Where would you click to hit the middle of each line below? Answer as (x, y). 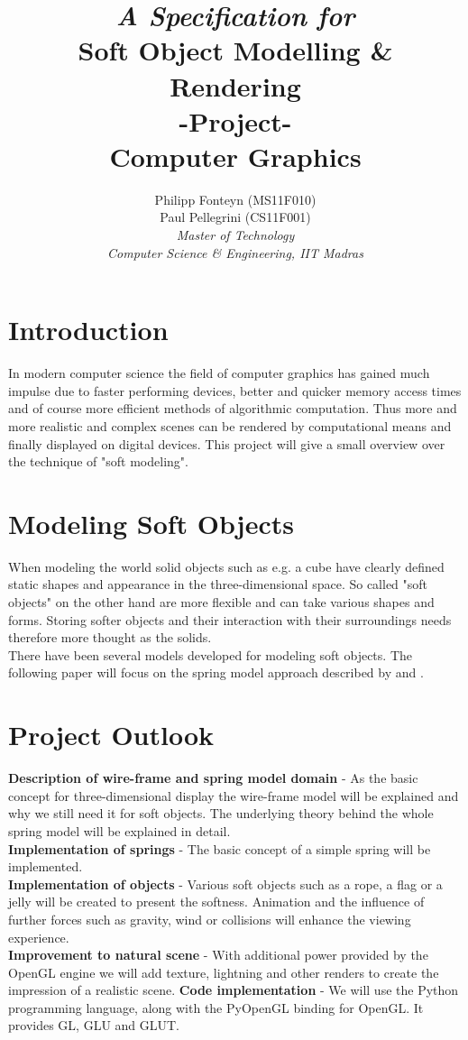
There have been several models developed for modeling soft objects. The (210, 654)
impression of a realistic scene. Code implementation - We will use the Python (234, 990)
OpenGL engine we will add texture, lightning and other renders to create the (224, 972)
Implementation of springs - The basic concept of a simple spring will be (220, 848)
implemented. (46, 866)
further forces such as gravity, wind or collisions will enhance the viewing (210, 919)
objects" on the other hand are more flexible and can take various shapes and (221, 602)
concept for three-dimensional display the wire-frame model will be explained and (234, 795)
